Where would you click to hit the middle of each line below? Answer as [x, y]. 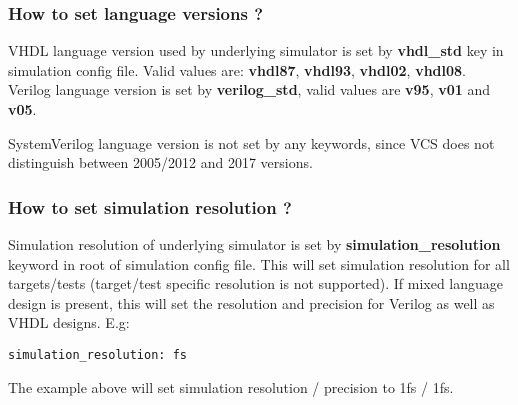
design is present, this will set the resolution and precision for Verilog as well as [251, 302]
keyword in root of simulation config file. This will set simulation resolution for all [259, 263]
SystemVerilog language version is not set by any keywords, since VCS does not [251, 142]
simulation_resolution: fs [97, 354]
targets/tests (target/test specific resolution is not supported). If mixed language [256, 283]
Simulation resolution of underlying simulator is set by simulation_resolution [254, 244]
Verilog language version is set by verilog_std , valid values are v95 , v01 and [249, 89]
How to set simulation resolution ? [150, 206]
